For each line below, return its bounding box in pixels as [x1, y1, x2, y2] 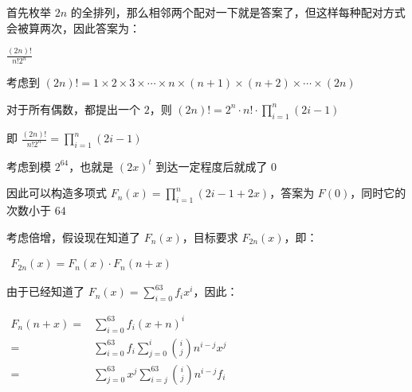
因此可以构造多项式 [6, 184, 107, 201]
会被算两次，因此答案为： [6, 19, 140, 36]
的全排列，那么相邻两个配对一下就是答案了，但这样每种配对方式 [70, 4, 406, 20]
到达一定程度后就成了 [155, 157, 268, 174]
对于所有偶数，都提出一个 [6, 100, 140, 117]
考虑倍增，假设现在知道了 [6, 228, 140, 245]
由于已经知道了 [6, 283, 84, 300]
